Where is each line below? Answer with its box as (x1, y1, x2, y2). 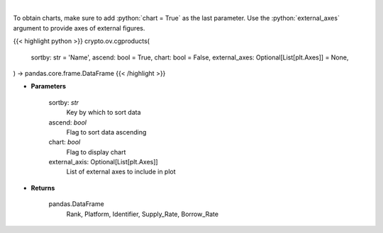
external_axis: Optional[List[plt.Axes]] (48, 158, 159, 166)
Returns (30, 183, 55, 192)
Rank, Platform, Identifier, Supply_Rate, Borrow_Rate (66, 210, 219, 218)
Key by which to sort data (66, 108, 141, 117)
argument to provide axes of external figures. (13, 23, 145, 32)
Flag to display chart (66, 147, 126, 156)
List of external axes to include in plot (66, 167, 177, 176)
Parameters (30, 82, 67, 91)
